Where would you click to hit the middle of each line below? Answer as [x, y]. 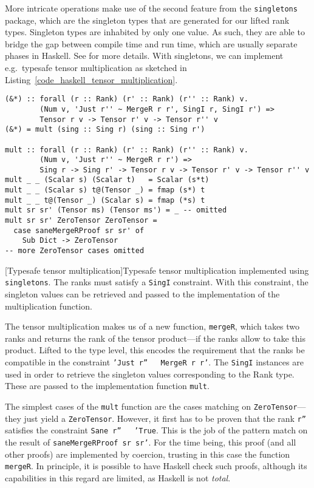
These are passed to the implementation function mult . [107, 386]
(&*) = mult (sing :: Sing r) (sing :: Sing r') [105, 130]
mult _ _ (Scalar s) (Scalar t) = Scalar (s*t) [107, 180]
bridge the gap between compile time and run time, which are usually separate [151, 43]
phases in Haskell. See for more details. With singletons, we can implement [144, 56]
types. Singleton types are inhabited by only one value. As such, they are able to [155, 32]
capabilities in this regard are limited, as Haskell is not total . [118, 477]
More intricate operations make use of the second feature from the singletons [151, 8]
